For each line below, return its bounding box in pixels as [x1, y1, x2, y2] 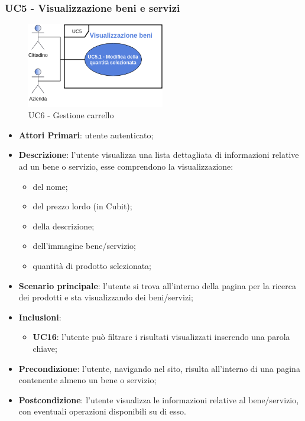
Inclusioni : [18, 310, 61, 323]
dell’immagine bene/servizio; [33, 239, 136, 252]
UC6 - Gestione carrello [28, 109, 114, 121]
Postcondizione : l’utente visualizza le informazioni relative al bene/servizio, [18, 393, 299, 406]
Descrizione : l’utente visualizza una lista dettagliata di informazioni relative [18, 148, 299, 161]
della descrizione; [33, 219, 95, 232]
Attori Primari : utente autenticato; [18, 128, 154, 141]
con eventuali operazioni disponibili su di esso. [18, 405, 186, 417]
